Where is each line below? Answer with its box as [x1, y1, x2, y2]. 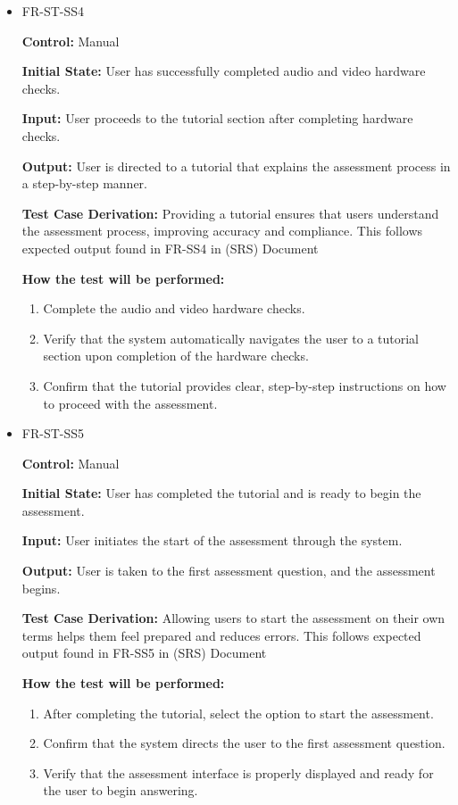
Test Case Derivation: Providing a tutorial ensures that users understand [21, 203, 439, 222]
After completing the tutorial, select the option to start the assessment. [43, 703, 434, 722]
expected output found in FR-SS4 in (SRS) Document [21, 238, 319, 257]
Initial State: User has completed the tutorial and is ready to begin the [21, 484, 421, 502]
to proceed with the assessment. [43, 394, 218, 412]
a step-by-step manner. [21, 174, 147, 193]
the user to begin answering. [43, 781, 198, 800]
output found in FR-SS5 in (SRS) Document [21, 643, 267, 662]
